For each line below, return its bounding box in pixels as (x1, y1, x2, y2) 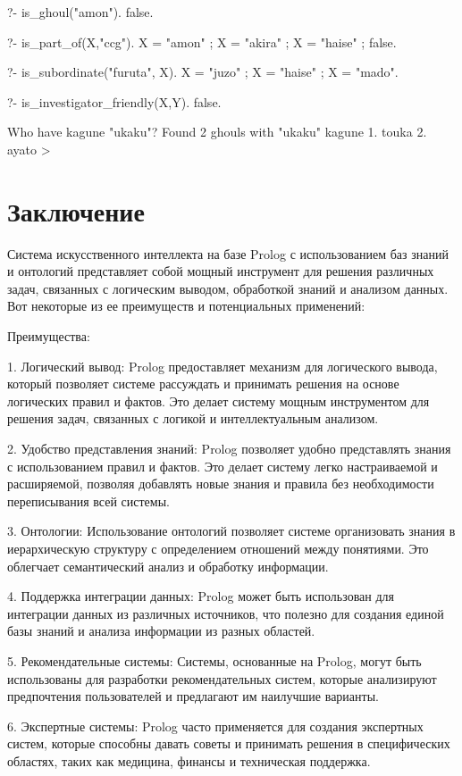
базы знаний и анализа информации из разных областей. (7, 622, 315, 640)
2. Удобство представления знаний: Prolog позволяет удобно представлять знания (7, 439, 451, 458)
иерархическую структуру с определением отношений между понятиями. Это (7, 539, 429, 557)
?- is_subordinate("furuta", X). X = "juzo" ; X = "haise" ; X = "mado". (7, 63, 399, 81)
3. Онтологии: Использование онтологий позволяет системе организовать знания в (7, 522, 456, 540)
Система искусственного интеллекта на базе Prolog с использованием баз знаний (7, 244, 449, 263)
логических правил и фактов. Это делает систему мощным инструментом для (7, 391, 430, 410)
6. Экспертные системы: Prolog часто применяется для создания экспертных (7, 716, 424, 735)
